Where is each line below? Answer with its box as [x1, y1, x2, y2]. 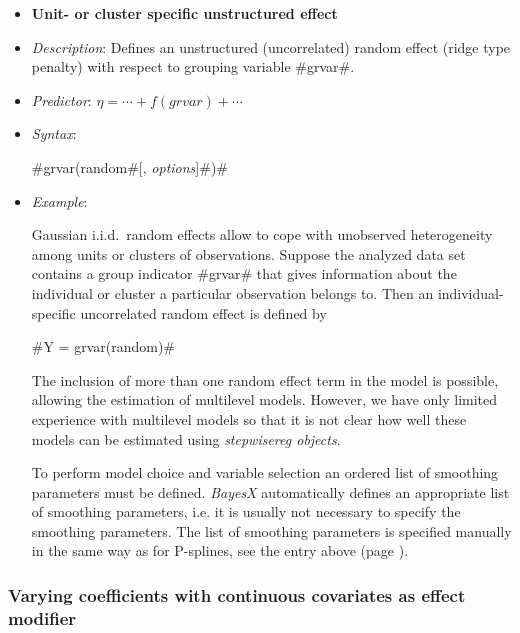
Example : [31, 190, 88, 211]
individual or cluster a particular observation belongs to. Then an [31, 282, 434, 303]
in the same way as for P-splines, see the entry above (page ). [31, 540, 409, 561]
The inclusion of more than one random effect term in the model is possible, [31, 369, 499, 390]
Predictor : [31, 89, 92, 110]
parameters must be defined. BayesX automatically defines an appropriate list [31, 481, 510, 502]
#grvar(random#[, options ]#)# [31, 156, 229, 177]
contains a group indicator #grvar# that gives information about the [31, 263, 457, 284]
